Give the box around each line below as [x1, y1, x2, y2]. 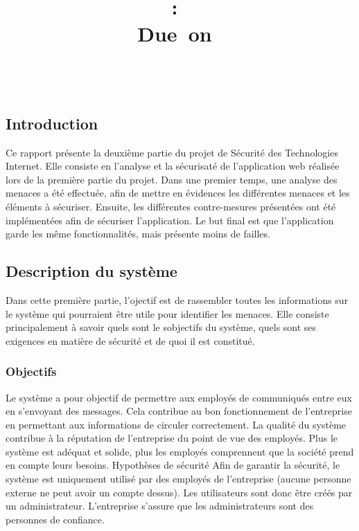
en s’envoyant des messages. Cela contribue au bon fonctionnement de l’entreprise [6, 404, 352, 418]
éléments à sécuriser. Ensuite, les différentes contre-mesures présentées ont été [6, 199, 336, 213]
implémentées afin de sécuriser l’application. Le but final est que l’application [6, 213, 334, 227]
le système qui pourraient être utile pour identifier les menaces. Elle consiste [6, 306, 329, 321]
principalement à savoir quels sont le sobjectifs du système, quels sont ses [6, 320, 317, 334]
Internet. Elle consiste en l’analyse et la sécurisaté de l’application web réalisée [6, 159, 340, 173]
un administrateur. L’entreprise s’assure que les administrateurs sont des [6, 498, 314, 513]
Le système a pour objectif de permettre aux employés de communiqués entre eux [6, 390, 352, 404]
